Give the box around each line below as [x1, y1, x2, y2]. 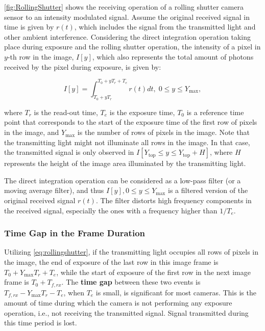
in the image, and [4, 127, 59, 137]
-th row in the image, [7, 51, 74, 62]
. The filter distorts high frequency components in [95, 195, 252, 206]
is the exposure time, [109, 106, 175, 117]
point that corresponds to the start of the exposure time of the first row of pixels [4, 117, 257, 127]
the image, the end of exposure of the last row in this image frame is [4, 257, 219, 267]
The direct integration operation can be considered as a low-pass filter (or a [4, 175, 241, 185]
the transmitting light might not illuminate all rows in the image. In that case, [4, 136, 250, 147]
